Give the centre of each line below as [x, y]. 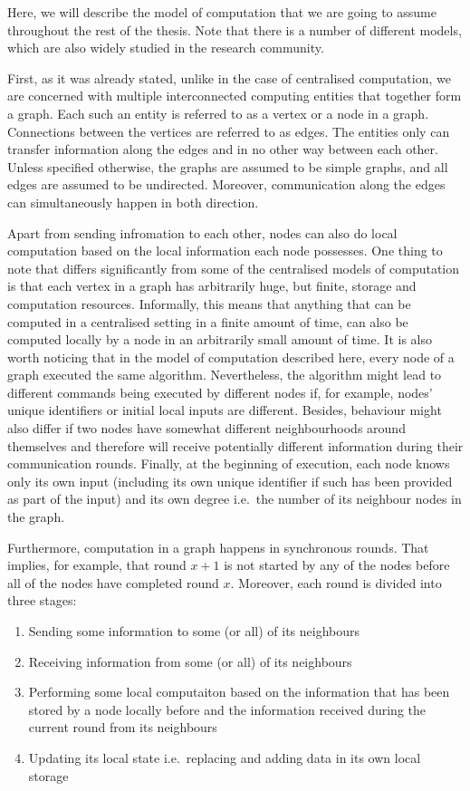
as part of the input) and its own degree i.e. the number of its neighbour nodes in [235, 499]
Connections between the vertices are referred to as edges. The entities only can [229, 131]
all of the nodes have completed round [113, 582]
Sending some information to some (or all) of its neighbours [194, 631]
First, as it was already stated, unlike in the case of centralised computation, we [229, 77]
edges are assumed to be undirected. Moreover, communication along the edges [226, 184]
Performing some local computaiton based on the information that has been [239, 692]
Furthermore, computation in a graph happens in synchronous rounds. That [218, 547]
